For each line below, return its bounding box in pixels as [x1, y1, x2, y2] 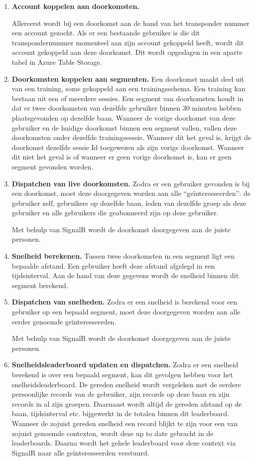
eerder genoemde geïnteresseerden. [11, 316, 117, 326]
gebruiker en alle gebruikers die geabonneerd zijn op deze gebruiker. [11, 207, 219, 218]
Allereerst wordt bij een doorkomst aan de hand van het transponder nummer [11, 17, 250, 28]
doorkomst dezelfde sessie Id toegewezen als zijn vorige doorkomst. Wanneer [11, 142, 244, 152]
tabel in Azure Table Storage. [11, 56, 102, 67]
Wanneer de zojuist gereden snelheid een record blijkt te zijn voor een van [11, 418, 238, 428]
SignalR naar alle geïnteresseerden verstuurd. [11, 447, 149, 458]
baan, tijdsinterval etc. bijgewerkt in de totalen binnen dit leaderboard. [11, 408, 230, 419]
